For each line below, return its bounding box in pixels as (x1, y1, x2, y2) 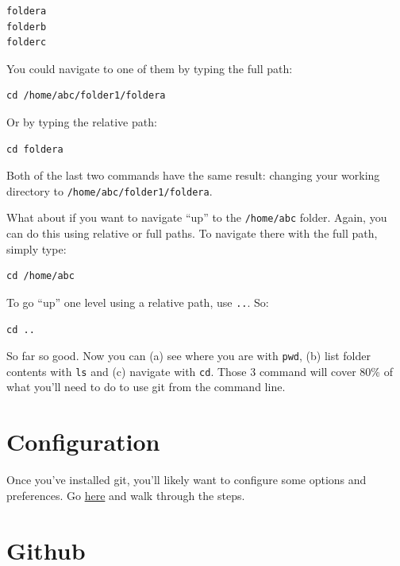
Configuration (6, 425, 160, 458)
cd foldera (6, 143, 63, 155)
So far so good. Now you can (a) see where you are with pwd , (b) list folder (6, 347, 371, 364)
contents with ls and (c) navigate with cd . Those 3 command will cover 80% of (6, 362, 393, 379)
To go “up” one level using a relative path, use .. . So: (6, 293, 269, 310)
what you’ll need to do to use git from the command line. (6, 378, 286, 395)
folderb (6, 21, 47, 33)
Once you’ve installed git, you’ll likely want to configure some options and (6, 471, 367, 488)
